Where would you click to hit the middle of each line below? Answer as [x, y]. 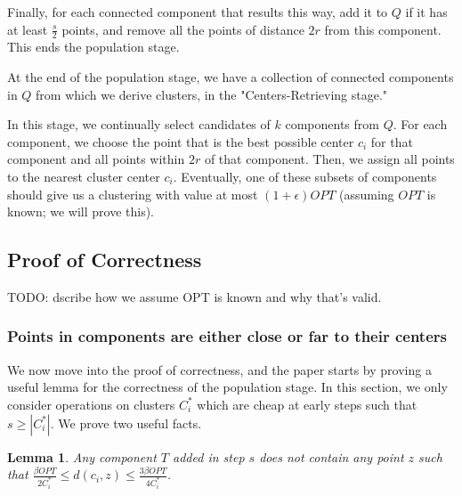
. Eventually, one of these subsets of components [305, 176]
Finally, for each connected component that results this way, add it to [198, 12]
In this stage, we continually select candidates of [139, 124]
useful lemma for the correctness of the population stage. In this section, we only [227, 387]
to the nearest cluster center [84, 176]
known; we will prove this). [81, 211]
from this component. [383, 29]
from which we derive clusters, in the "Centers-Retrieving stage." [212, 94]
